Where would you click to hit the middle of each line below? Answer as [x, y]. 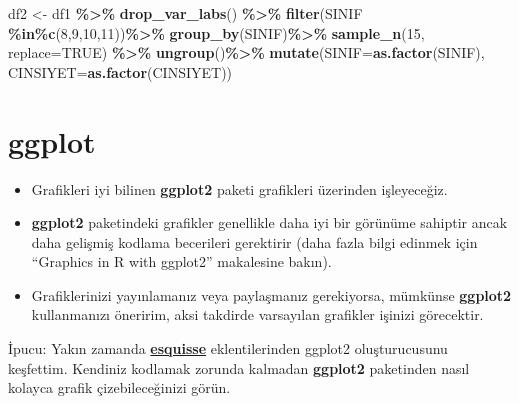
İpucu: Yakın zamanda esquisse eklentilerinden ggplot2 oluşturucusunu [228, 348]
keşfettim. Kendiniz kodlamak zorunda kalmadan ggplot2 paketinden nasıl [239, 367]
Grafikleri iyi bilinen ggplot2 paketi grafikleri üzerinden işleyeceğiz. [239, 188]
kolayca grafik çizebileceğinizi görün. [119, 387]
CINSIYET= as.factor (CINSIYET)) [120, 71]
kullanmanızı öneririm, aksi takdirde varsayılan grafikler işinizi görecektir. [257, 314]
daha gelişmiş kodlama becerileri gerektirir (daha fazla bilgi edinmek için [254, 241]
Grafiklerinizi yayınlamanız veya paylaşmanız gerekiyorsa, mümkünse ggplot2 [271, 294]
